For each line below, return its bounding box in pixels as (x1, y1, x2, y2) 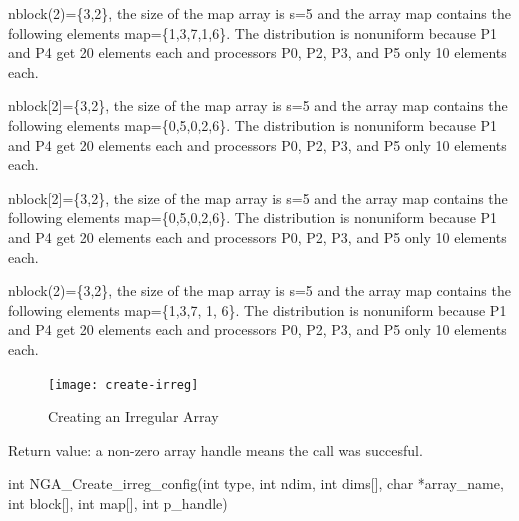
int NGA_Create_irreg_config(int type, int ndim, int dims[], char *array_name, (8, 473, 504, 494)
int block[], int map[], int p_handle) (8, 492, 228, 513)
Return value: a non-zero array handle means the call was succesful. (8, 439, 423, 460)
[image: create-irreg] (48, 377, 199, 392)
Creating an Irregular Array (48, 406, 219, 427)
